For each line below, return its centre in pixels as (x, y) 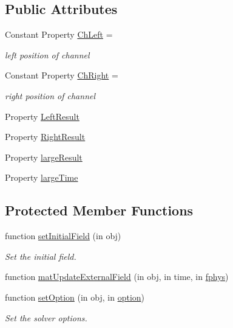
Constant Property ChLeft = (59, 34)
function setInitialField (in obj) (63, 236)
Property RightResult (45, 137)
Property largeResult (44, 157)
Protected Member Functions (99, 210)
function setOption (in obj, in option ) (75, 297)
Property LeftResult (42, 116)
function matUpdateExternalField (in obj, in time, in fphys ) (117, 277)
